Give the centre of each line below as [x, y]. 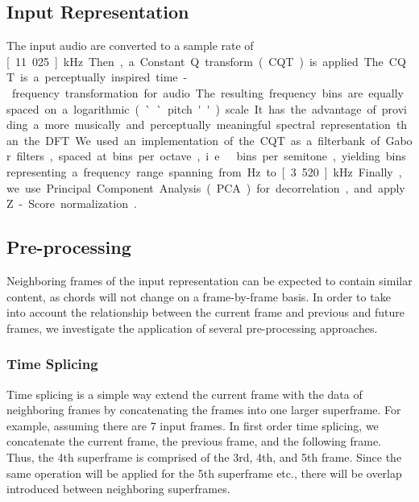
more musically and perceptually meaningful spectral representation [218, 124]
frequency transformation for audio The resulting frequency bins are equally [207, 92]
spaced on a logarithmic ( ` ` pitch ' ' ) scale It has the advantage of [191, 108]
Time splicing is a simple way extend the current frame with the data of [185, 394]
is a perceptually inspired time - [104, 77]
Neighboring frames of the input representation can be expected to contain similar [209, 280]
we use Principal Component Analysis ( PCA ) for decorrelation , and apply [206, 187]
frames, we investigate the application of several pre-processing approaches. [192, 328]
